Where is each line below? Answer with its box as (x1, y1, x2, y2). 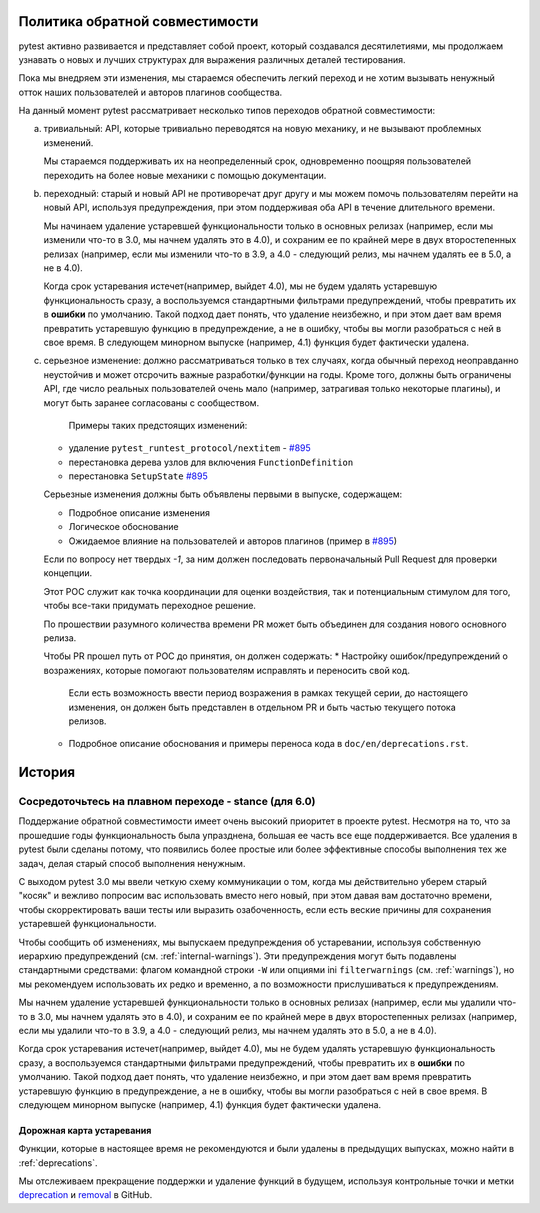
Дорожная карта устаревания (18, 1124, 152, 1136)
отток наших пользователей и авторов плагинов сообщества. (18, 86, 283, 98)
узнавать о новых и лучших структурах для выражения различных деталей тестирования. (18, 53, 406, 65)
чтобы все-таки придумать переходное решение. (43, 600, 257, 612)
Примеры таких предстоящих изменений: (68, 419, 248, 431)
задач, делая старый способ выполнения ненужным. (18, 857, 246, 869)
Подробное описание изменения (68, 506, 210, 519)
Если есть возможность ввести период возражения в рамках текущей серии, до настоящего (68, 687, 469, 699)
